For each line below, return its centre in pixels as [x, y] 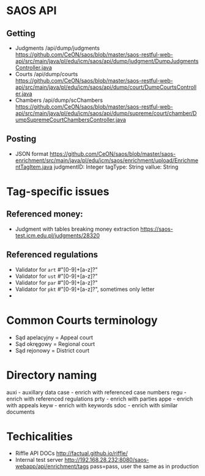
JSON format [32, 153]
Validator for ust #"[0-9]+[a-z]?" [56, 276]
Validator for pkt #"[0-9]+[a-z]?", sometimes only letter [85, 289]
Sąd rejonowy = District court [52, 350]
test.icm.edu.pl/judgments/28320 [57, 235]
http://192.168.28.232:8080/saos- [106, 460]
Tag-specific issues [58, 191]
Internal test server [39, 460]
